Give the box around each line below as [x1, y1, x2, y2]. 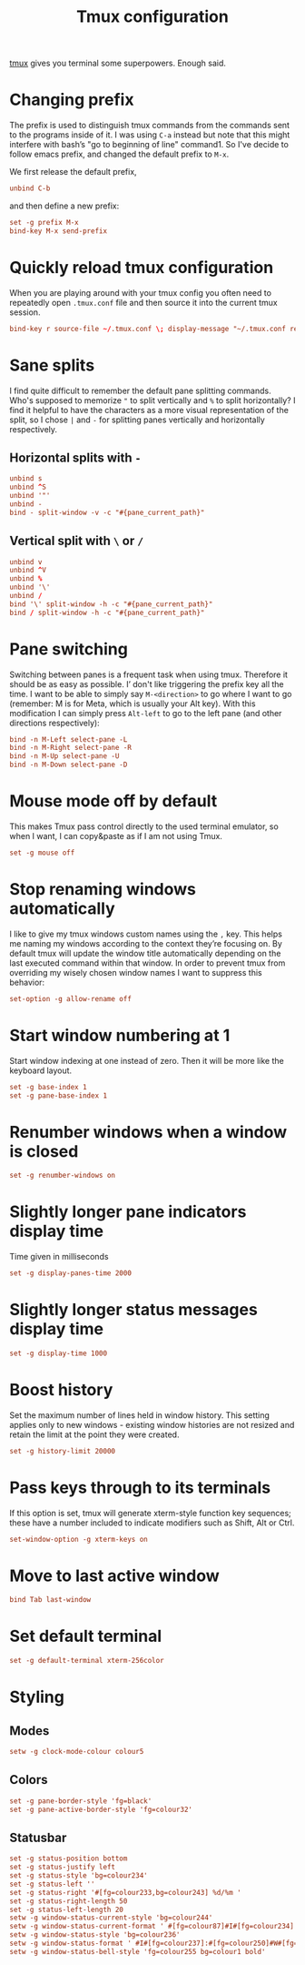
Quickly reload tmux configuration [9, 257, 274, 278]
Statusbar [9, 1829, 67, 1845]
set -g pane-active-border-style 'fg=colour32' [9, 1805, 193, 1814]
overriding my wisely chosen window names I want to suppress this [9, 967, 262, 977]
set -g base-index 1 [9, 1082, 88, 1091]
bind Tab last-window [9, 1595, 92, 1605]
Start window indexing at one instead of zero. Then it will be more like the [9, 1055, 284, 1066]
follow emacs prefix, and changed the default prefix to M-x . [9, 148, 230, 160]
